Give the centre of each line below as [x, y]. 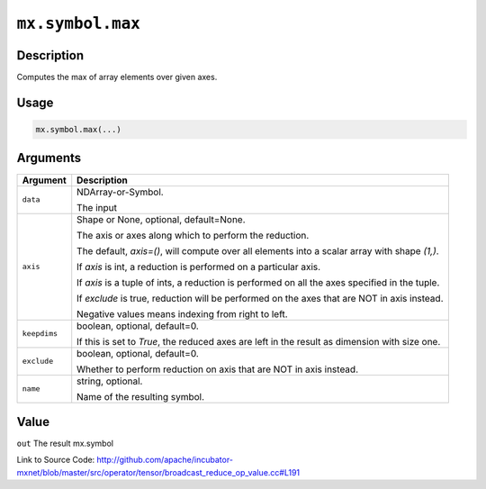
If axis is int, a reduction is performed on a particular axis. [199, 267]
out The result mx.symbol [65, 444]
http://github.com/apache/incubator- [165, 460]
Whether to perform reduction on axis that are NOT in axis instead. [218, 369]
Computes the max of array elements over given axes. [117, 77]
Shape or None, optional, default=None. [162, 219]
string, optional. [110, 381]
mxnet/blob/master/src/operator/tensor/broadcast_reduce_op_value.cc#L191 [158, 472]
